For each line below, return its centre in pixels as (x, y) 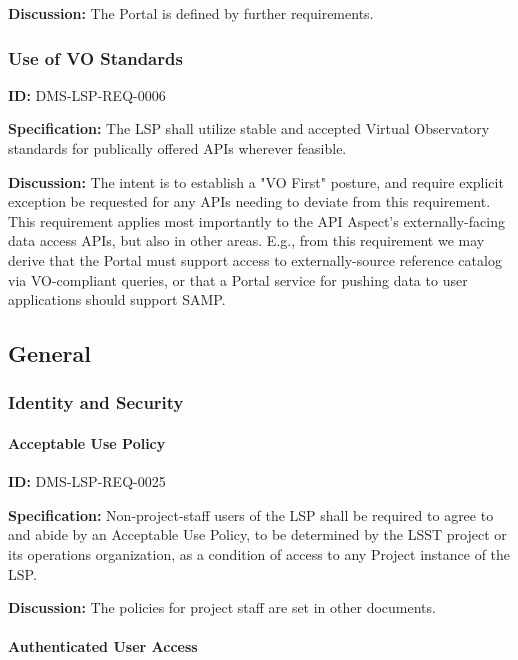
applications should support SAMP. (117, 299)
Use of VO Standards (95, 57)
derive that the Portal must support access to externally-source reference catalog (255, 259)
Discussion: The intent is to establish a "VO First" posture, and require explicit (256, 181)
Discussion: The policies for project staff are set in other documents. (222, 607)
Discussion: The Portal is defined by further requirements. (191, 13)
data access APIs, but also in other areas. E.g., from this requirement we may (246, 240)
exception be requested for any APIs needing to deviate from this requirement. (249, 201)
